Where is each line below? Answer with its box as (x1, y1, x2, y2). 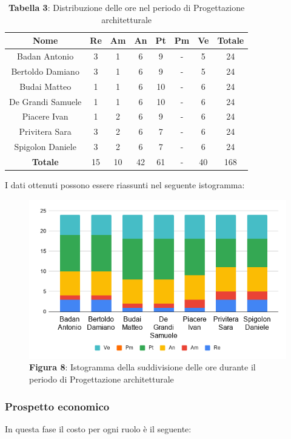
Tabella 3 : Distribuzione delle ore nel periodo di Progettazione (8, 1, 245, 13)
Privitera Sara (19, 125, 72, 138)
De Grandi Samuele (9, 95, 82, 107)
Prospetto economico (5, 398, 110, 413)
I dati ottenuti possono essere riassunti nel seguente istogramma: (5, 179, 245, 191)
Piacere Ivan (22, 110, 69, 123)
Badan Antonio (17, 50, 74, 63)
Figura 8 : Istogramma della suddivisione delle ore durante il (29, 361, 256, 373)
